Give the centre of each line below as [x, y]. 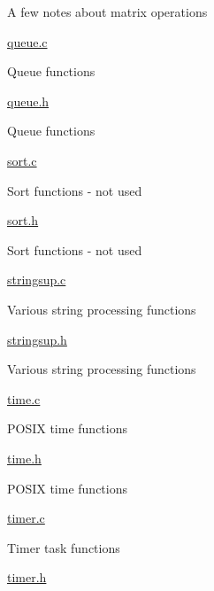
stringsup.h [37, 339]
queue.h [28, 101]
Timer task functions [64, 547]
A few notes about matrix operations [107, 12]
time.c [24, 398]
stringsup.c [37, 280]
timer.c [26, 518]
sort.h [23, 220]
